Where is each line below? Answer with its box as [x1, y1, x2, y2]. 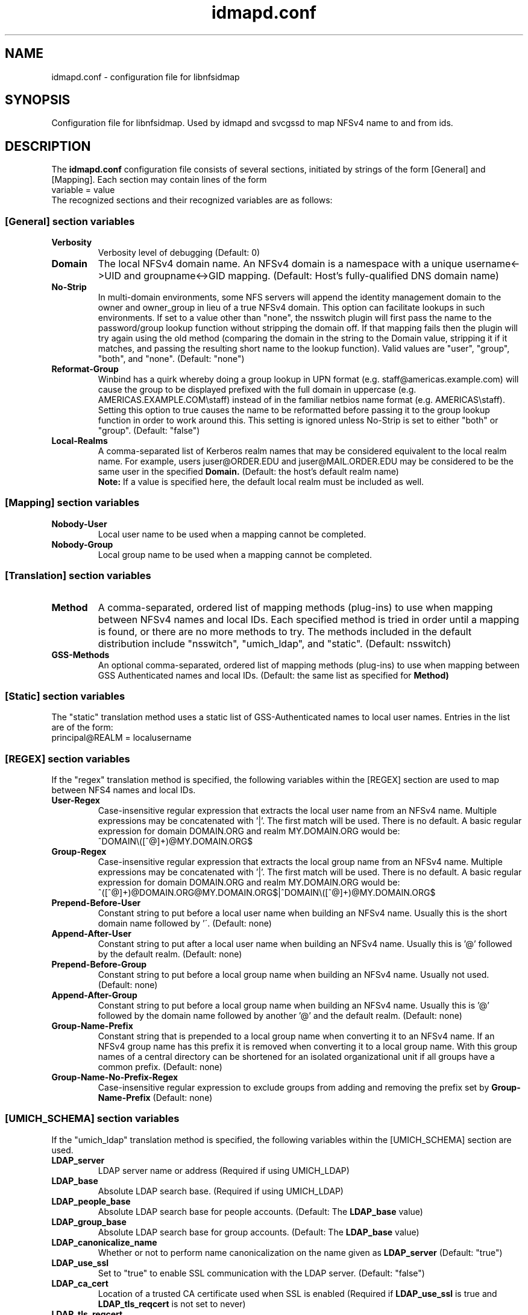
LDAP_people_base [51, 1196, 131, 1206]
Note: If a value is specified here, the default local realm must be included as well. [98, 477, 424, 487]
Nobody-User [51, 518, 107, 529]
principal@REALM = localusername [51, 732, 192, 743]
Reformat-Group [51, 364, 119, 375]
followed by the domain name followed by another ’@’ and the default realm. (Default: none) [98, 1010, 462, 1021]
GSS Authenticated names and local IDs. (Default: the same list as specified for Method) [98, 670, 449, 680]
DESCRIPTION [5, 138, 91, 154]
